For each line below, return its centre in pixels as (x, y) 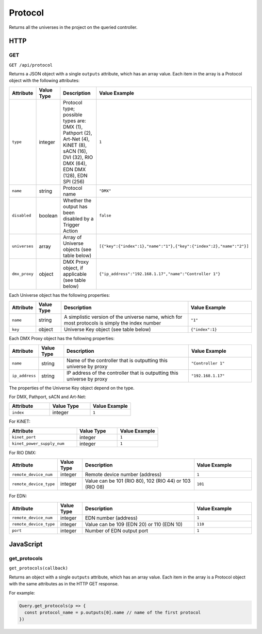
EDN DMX (74, 169)
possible (73, 114)
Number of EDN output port (116, 530)
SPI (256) (74, 181)
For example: (22, 593)
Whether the (77, 200)
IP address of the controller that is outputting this (122, 373)
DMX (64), (75, 163)
